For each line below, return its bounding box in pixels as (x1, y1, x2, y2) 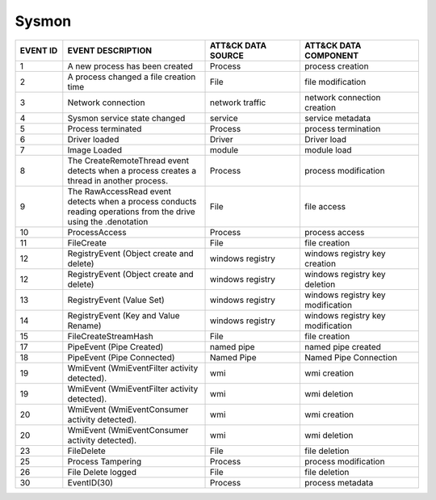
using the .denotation (67, 216, 149, 227)
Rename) (67, 320, 102, 331)
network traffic (210, 97, 266, 108)
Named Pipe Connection (304, 351, 398, 363)
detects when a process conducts (67, 195, 197, 207)
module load (304, 144, 352, 155)
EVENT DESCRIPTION (67, 44, 153, 56)
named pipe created (304, 341, 381, 352)
